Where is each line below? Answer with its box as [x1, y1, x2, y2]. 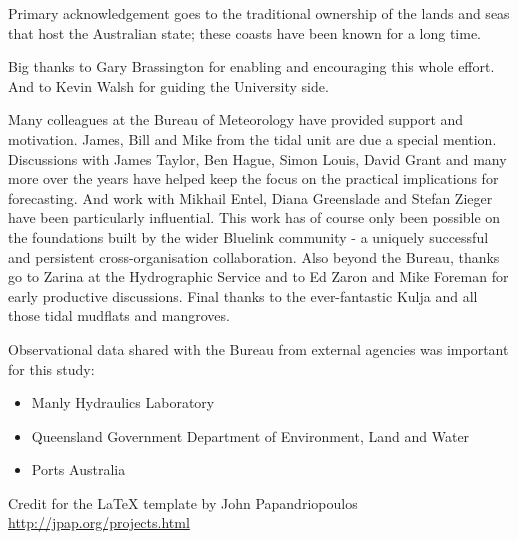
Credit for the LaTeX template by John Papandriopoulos [8, 492, 358, 513]
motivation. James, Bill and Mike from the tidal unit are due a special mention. [8, 128, 497, 149]
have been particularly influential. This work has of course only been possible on [8, 207, 501, 228]
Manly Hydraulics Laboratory [31, 392, 215, 413]
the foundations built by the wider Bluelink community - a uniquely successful [8, 226, 489, 247]
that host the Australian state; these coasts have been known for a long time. [8, 22, 482, 43]
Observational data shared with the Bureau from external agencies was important [8, 338, 509, 359]
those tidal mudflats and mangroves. [8, 305, 230, 326]
